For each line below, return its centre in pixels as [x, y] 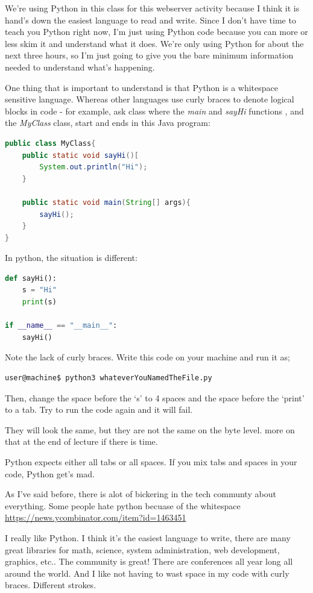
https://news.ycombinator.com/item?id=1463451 [96, 517]
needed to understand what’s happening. [80, 67]
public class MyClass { [50, 143]
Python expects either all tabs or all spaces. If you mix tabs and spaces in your [151, 462]
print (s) [39, 302]
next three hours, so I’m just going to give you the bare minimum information [149, 55]
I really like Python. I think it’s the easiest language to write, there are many [148, 537]
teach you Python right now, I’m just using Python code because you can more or [156, 32]
